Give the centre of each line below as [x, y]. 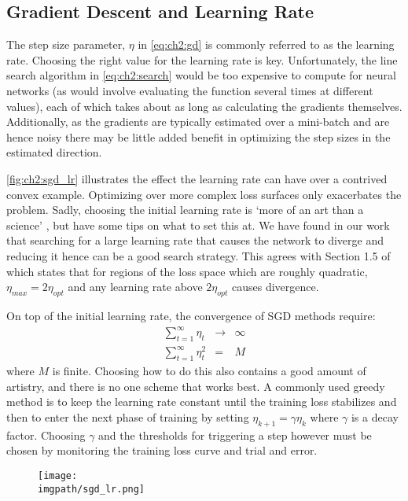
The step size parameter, [66, 44]
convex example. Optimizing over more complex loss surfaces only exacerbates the [204, 194]
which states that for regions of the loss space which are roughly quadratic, [187, 271]
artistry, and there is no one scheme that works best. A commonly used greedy [196, 386]
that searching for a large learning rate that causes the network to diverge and [195, 240]
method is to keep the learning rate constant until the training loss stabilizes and [202, 402]
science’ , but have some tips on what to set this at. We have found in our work [198, 225]
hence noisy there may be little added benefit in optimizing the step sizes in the [198, 136]
